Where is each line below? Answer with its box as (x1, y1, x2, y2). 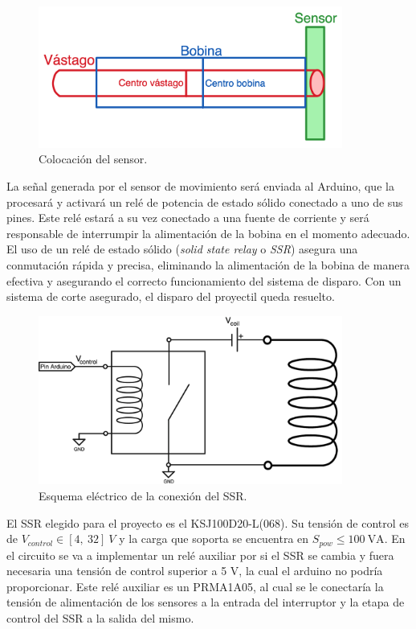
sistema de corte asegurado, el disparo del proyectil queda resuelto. (6, 288, 335, 305)
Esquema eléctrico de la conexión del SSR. (39, 487, 247, 504)
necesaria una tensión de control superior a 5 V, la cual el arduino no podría (6, 562, 383, 579)
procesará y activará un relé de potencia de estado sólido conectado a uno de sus (6, 193, 403, 210)
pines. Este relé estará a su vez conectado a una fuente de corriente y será (6, 209, 369, 226)
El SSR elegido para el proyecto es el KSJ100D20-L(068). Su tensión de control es (6, 514, 410, 531)
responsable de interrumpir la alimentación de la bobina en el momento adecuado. (6, 224, 410, 241)
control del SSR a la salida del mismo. (6, 610, 194, 627)
